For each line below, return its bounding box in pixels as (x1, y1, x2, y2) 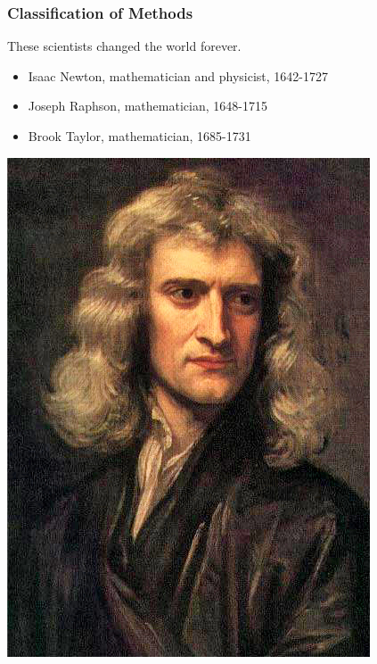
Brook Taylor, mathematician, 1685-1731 (28, 127, 251, 145)
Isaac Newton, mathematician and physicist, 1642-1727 (28, 66, 329, 85)
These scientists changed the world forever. (7, 37, 242, 55)
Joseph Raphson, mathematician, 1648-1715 (28, 96, 267, 115)
